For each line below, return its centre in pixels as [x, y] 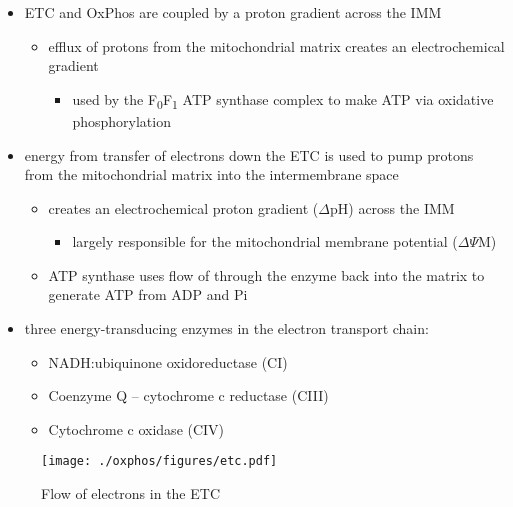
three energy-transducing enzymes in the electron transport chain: [226, 328]
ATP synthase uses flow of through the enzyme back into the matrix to [266, 274]
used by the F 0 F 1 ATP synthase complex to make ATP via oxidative [283, 100]
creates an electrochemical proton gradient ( [183, 207]
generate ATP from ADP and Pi [148, 294]
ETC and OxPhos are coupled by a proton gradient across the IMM [233, 12]
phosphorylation [121, 120]
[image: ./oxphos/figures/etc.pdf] [159, 461]
